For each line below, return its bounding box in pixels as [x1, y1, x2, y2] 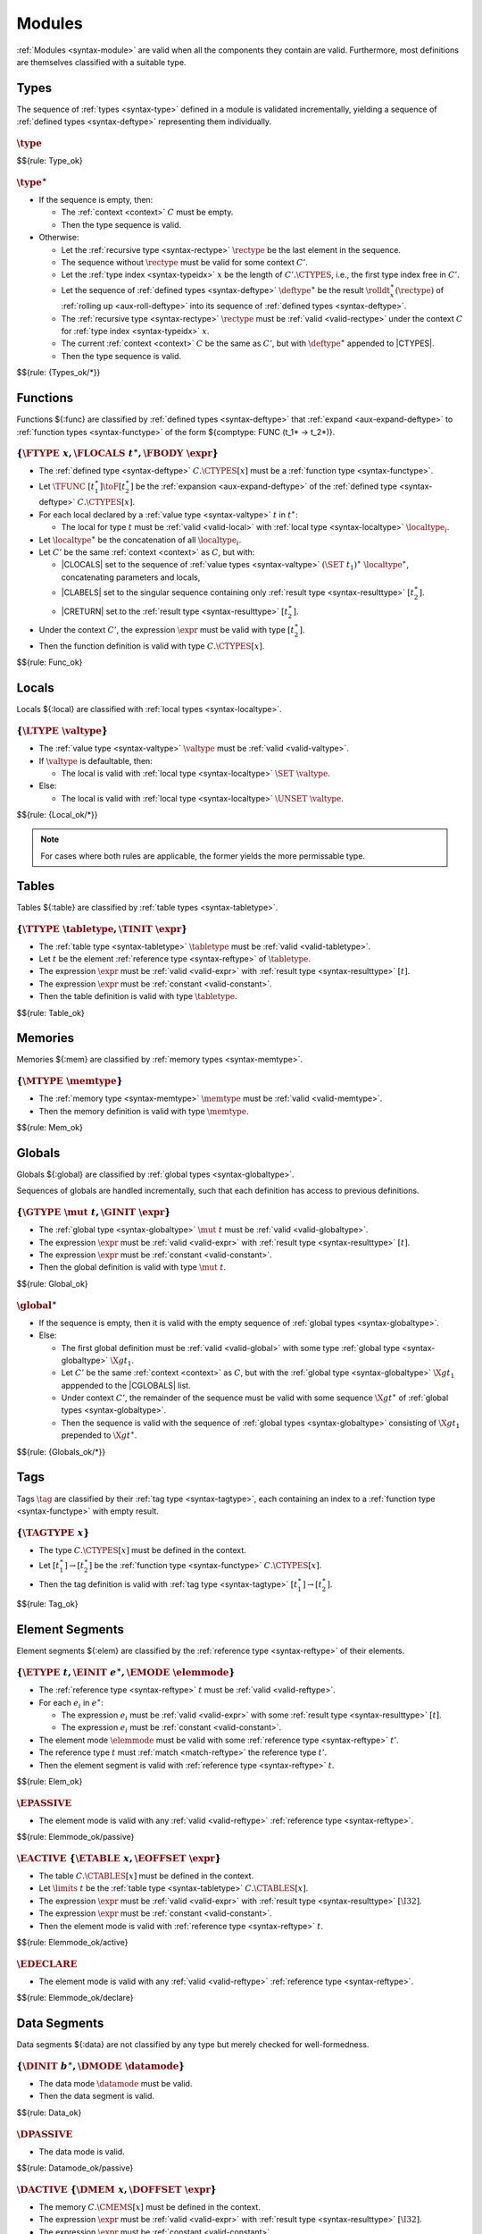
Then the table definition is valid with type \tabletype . [38, 991, 237, 1002]
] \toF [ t [99, 481, 126, 491]
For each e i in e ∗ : [38, 1696, 104, 1710]
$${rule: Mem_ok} [16, 1122, 84, 1133]
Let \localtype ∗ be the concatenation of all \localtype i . [38, 533, 242, 547]
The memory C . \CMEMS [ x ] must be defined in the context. [38, 2201, 261, 2212]
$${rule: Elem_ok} [16, 1776, 83, 1786]
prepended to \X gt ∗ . [61, 1429, 137, 1440]
